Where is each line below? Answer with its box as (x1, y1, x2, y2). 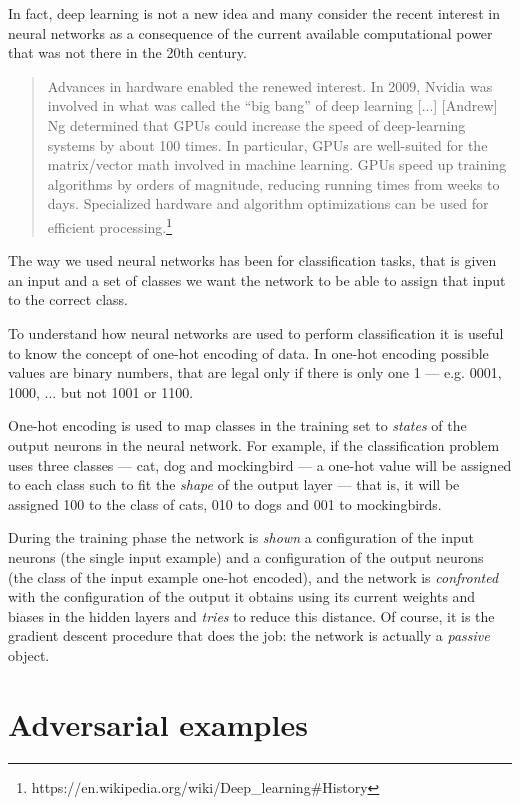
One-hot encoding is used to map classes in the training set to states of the (8, 415, 467, 436)
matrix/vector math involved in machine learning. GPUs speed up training (47, 154, 507, 175)
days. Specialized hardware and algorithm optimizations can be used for (47, 193, 489, 214)
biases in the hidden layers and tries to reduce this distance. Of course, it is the (8, 605, 495, 626)
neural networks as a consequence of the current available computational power (8, 22, 493, 43)
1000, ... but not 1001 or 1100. (8, 381, 194, 402)
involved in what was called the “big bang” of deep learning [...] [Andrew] (47, 95, 498, 116)
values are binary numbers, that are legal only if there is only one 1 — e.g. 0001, (8, 362, 502, 383)
